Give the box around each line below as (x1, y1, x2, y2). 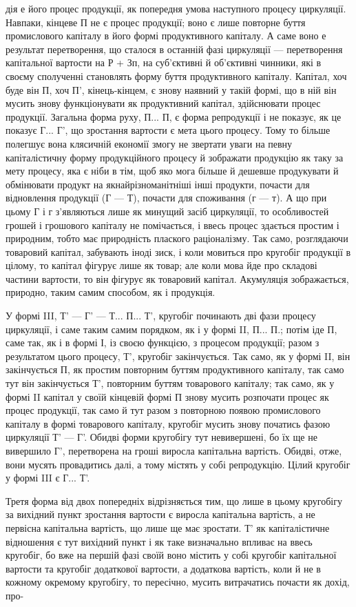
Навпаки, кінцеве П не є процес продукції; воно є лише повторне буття (6, 14, 306, 29)
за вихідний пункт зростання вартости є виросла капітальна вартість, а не (6, 507, 315, 521)
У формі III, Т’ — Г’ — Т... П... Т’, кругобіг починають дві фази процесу (6, 308, 316, 323)
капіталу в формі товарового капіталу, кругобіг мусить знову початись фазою (6, 416, 331, 430)
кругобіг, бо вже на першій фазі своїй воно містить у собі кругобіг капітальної (6, 548, 337, 562)
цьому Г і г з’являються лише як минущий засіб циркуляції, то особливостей (6, 203, 329, 218)
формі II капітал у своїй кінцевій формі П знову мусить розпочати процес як (6, 389, 329, 404)
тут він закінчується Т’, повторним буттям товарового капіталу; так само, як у (6, 376, 335, 390)
